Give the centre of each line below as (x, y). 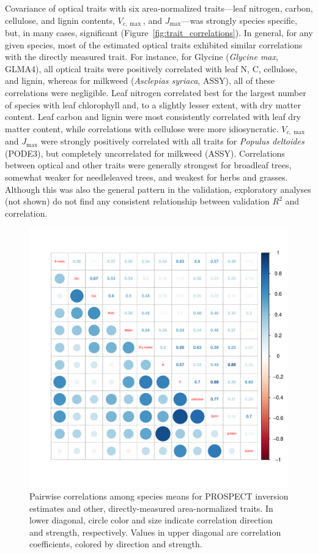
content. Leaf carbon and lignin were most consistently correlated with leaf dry (153, 117)
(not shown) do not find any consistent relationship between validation (137, 201)
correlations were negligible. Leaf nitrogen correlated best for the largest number (156, 93)
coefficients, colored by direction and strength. (116, 544)
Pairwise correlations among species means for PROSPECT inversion (159, 496)
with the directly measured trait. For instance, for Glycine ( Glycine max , (142, 57)
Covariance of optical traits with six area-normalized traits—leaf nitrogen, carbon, (159, 8)
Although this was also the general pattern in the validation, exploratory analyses (158, 189)
